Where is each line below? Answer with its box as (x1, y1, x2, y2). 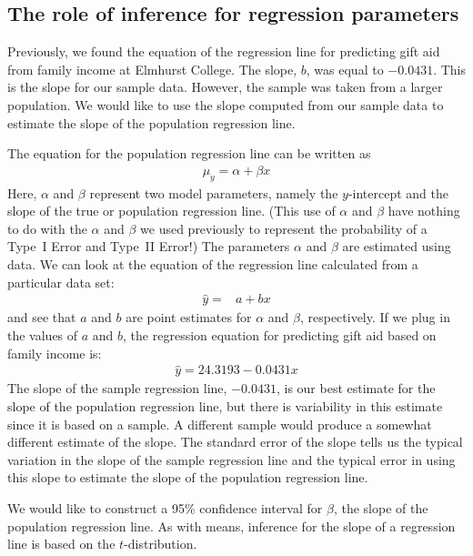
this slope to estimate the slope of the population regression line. (7, 468, 368, 487)
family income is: (7, 343, 102, 362)
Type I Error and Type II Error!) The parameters (7, 237, 290, 256)
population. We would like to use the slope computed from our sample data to (7, 95, 444, 114)
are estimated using (342, 237, 451, 256)
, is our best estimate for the (276, 379, 436, 398)
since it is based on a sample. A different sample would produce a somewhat (7, 414, 432, 433)
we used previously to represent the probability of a (140, 218, 428, 238)
